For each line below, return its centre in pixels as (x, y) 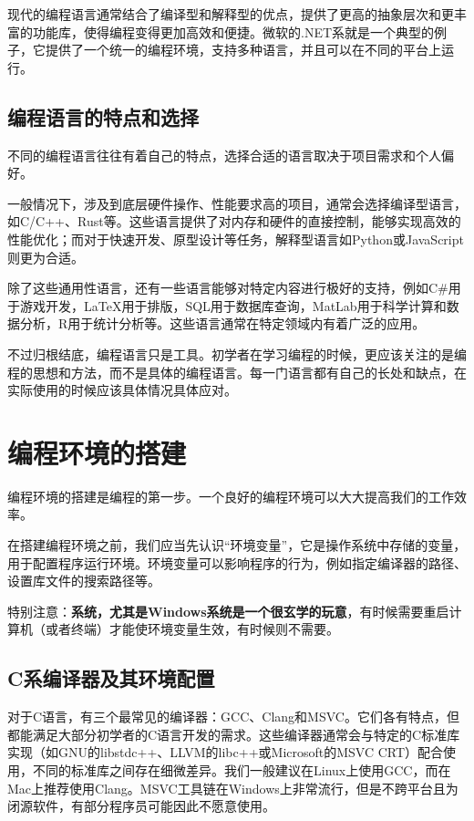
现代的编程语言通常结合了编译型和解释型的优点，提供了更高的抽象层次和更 (231, 14)
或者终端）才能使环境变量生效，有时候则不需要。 (192, 629)
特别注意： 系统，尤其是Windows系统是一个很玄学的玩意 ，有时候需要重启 (228, 611)
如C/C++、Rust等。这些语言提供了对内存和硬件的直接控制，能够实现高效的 (234, 221)
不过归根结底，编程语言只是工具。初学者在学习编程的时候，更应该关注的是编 (237, 353)
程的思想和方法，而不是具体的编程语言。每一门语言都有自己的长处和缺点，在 (237, 372)
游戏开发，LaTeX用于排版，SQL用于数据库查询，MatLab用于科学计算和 (233, 305)
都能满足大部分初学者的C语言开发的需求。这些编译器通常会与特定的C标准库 (234, 734)
